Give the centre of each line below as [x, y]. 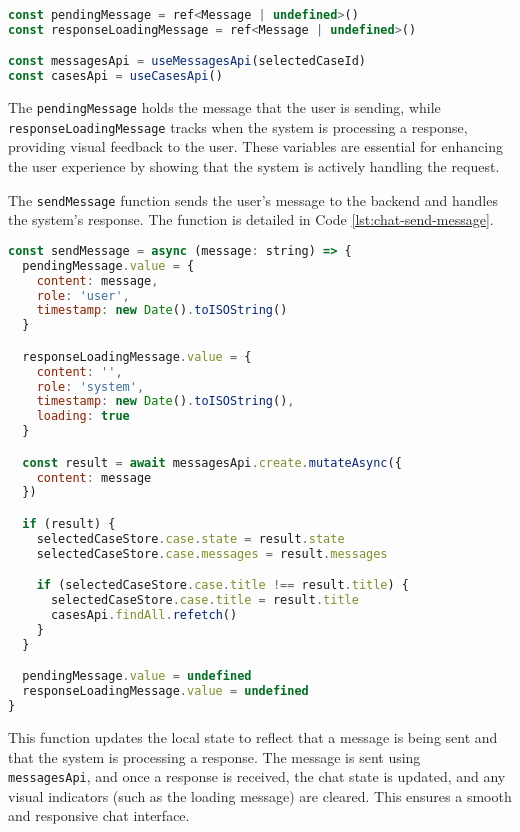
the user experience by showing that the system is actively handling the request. [254, 166]
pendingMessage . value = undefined [137, 676]
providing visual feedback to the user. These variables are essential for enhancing [255, 146]
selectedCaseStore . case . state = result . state [190, 538]
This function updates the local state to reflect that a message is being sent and [253, 736]
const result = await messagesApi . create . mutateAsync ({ [212, 462]
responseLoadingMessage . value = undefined [165, 691]
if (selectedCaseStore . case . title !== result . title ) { [223, 585]
